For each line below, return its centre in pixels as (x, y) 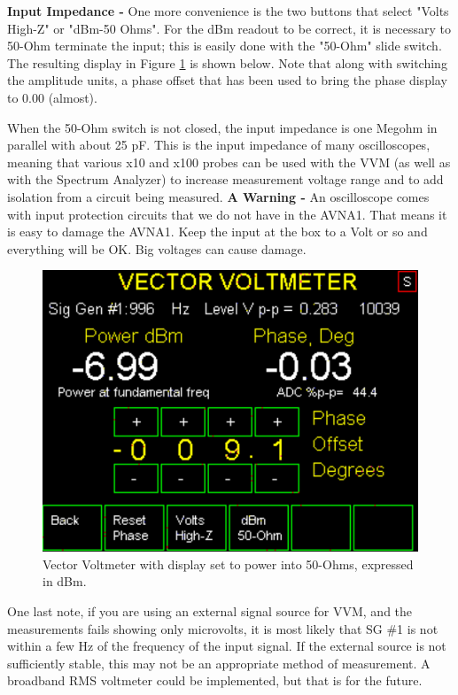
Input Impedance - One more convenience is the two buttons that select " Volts (228, 11)
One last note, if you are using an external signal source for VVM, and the (210, 610)
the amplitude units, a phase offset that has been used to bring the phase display (227, 80)
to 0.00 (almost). (52, 97)
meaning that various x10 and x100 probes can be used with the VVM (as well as (229, 162)
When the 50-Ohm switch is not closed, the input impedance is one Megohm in (222, 127)
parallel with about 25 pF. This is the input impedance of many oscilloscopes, (219, 145)
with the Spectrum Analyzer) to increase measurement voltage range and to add (225, 179)
